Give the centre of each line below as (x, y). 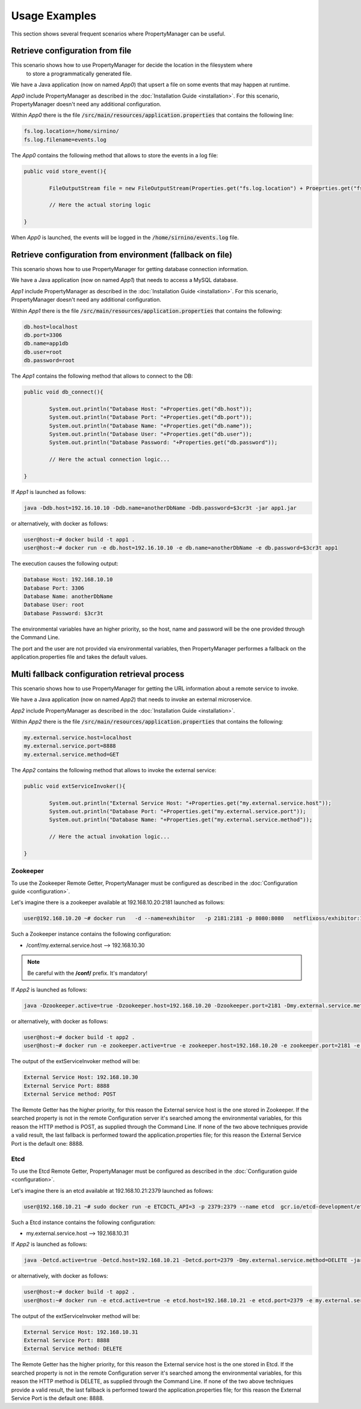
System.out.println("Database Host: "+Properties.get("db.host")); (151, 409)
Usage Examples (54, 16)
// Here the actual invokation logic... (110, 837)
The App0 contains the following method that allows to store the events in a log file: (115, 155)
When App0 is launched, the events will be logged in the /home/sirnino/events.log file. (125, 237)
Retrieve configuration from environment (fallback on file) (122, 255)
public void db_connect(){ (63, 392)
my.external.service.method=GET (72, 754)
